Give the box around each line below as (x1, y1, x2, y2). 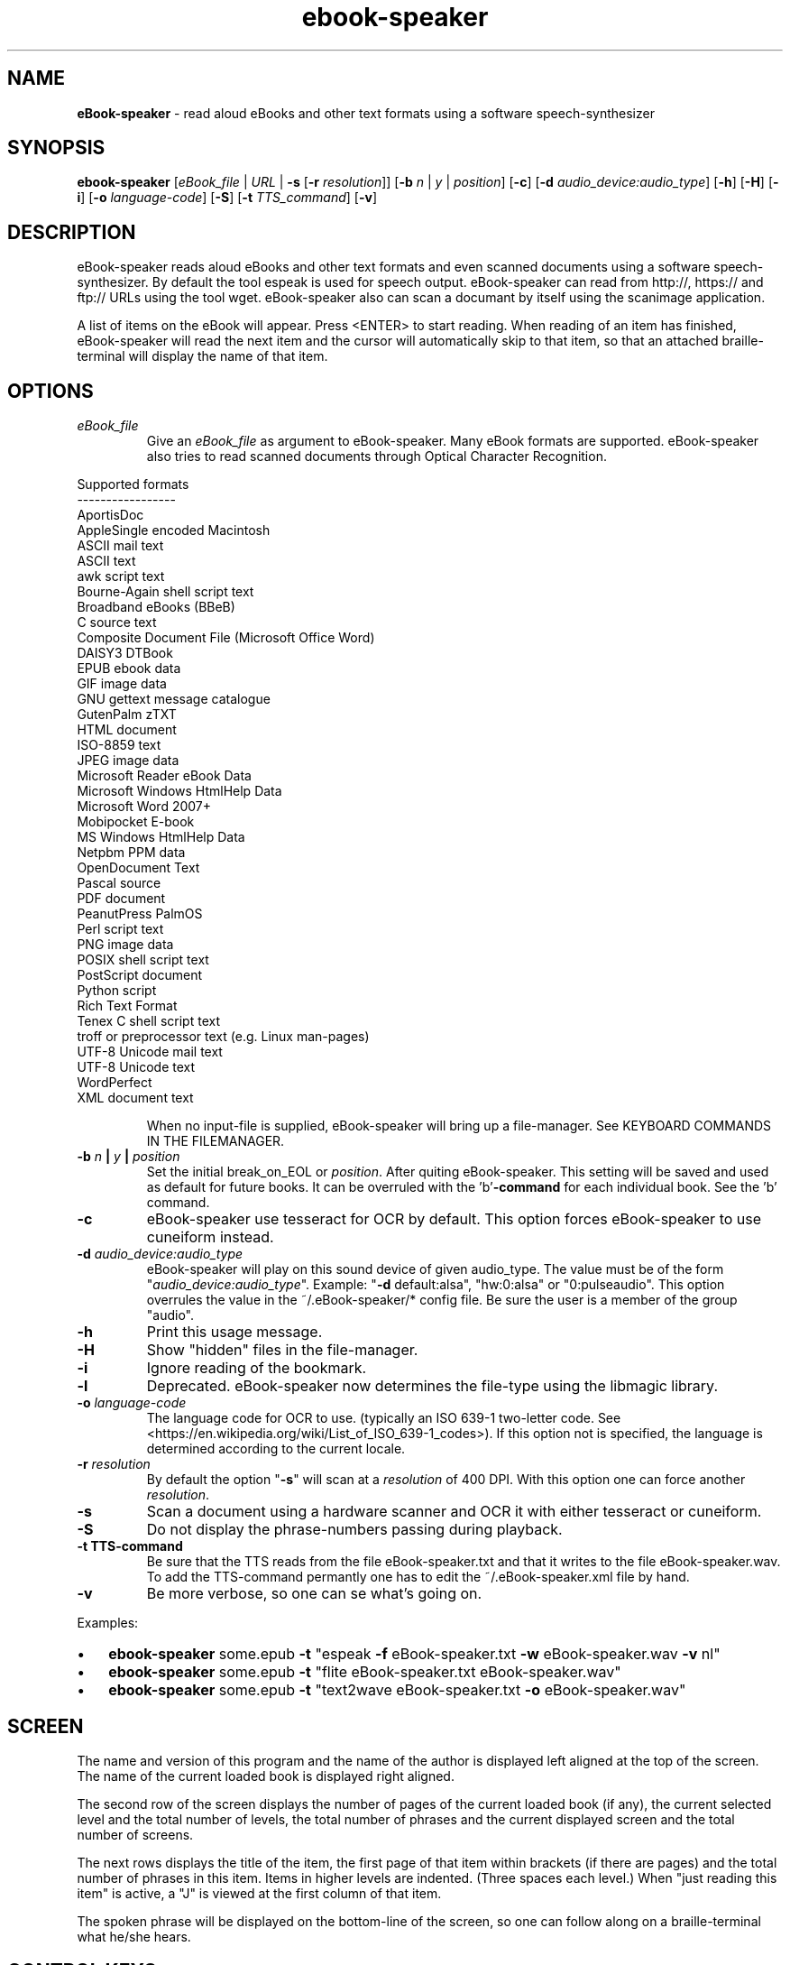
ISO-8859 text (77, 737, 161, 753)
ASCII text (77, 553, 136, 569)
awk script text (77, 568, 165, 585)
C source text (77, 614, 157, 631)
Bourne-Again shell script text (77, 584, 254, 600)
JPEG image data (77, 752, 179, 769)
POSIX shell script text (77, 952, 209, 968)
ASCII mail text (77, 538, 164, 554)
